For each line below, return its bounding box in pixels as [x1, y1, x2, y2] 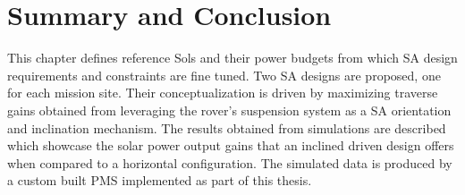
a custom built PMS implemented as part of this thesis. [7, 171, 312, 190]
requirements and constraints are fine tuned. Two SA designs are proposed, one [7, 65, 441, 84]
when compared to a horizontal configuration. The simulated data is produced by [7, 153, 452, 172]
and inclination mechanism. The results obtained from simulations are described [7, 118, 446, 137]
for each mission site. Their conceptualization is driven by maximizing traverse [7, 83, 438, 102]
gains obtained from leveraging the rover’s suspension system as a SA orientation [7, 100, 452, 119]
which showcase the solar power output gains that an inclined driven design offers [7, 136, 454, 155]
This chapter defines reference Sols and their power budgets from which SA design [7, 48, 458, 67]
